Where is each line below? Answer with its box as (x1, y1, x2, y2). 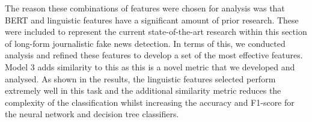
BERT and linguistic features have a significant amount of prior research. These (5, 13, 299, 26)
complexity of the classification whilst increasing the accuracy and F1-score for (5, 96, 295, 108)
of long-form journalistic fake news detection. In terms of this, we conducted (5, 37, 286, 49)
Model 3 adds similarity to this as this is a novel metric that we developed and (5, 60, 295, 73)
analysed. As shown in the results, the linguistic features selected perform (5, 72, 276, 85)
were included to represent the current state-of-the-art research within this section (5, 25, 307, 38)
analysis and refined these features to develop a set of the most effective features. (5, 49, 303, 61)
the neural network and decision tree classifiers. (5, 108, 179, 120)
